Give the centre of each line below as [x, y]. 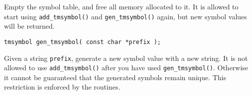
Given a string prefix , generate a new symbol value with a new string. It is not [126, 58]
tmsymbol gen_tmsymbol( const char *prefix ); [82, 42]
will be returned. [29, 26]
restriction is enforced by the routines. [62, 87]
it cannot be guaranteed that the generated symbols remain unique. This [115, 77]
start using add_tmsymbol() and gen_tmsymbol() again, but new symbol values [126, 16]
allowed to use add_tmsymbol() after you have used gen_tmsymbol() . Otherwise [126, 68]
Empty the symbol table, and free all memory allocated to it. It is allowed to [121, 6]
